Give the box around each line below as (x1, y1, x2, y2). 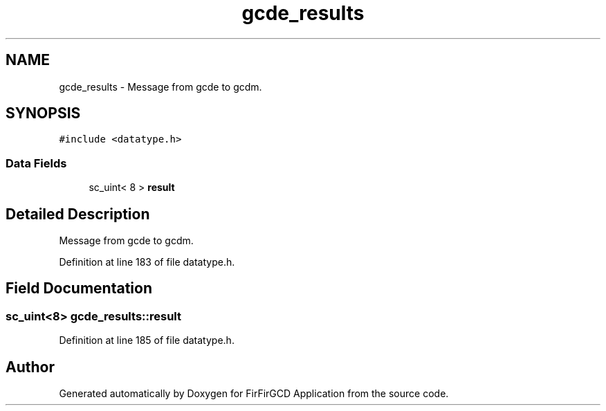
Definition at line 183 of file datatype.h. (59, 256, 235, 268)
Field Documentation (6, 280, 152, 298)
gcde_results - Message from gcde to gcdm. (59, 80, 262, 93)
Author (6, 358, 55, 376)
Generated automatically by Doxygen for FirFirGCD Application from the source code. (59, 387, 449, 400)
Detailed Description (6, 205, 150, 223)
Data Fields (6, 156, 67, 170)
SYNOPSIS (6, 104, 81, 122)
